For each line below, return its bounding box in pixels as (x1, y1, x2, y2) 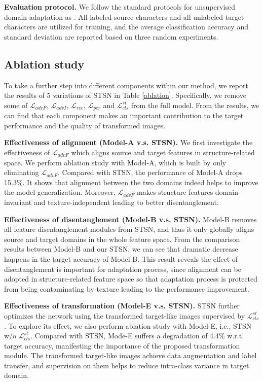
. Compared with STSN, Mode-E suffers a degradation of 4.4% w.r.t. (30, 330, 244, 341)
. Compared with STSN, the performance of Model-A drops (58, 167, 243, 178)
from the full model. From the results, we (131, 99, 259, 110)
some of (4, 99, 28, 110)
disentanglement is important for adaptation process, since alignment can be (4, 263, 241, 274)
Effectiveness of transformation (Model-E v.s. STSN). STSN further (4, 300, 240, 311)
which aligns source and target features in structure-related (71, 147, 255, 157)
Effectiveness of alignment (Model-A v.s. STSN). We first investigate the (4, 137, 253, 148)
